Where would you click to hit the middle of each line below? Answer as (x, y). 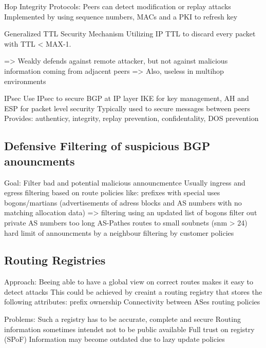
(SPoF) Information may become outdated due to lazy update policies (115, 339)
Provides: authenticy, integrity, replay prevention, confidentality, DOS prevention (131, 118)
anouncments (40, 161)
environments (25, 81)
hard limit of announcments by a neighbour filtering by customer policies (119, 232)
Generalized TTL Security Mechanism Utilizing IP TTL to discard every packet (130, 34)
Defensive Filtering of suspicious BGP (107, 146)
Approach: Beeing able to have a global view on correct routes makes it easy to (129, 282)
